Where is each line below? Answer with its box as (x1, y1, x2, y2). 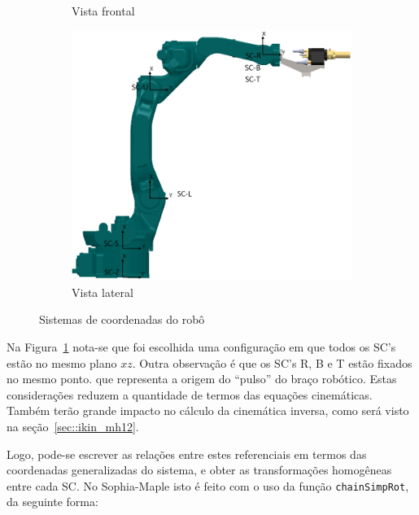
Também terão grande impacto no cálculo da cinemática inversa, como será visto (7, 402, 409, 419)
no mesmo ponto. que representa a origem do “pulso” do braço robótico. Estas (7, 370, 397, 387)
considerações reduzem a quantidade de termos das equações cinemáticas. (7, 386, 373, 403)
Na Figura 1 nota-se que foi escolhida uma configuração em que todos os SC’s (7, 338, 396, 356)
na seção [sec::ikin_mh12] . (7, 418, 139, 435)
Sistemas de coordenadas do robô (39, 311, 205, 328)
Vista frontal (72, 2, 135, 19)
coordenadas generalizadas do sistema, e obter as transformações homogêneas (7, 461, 392, 478)
